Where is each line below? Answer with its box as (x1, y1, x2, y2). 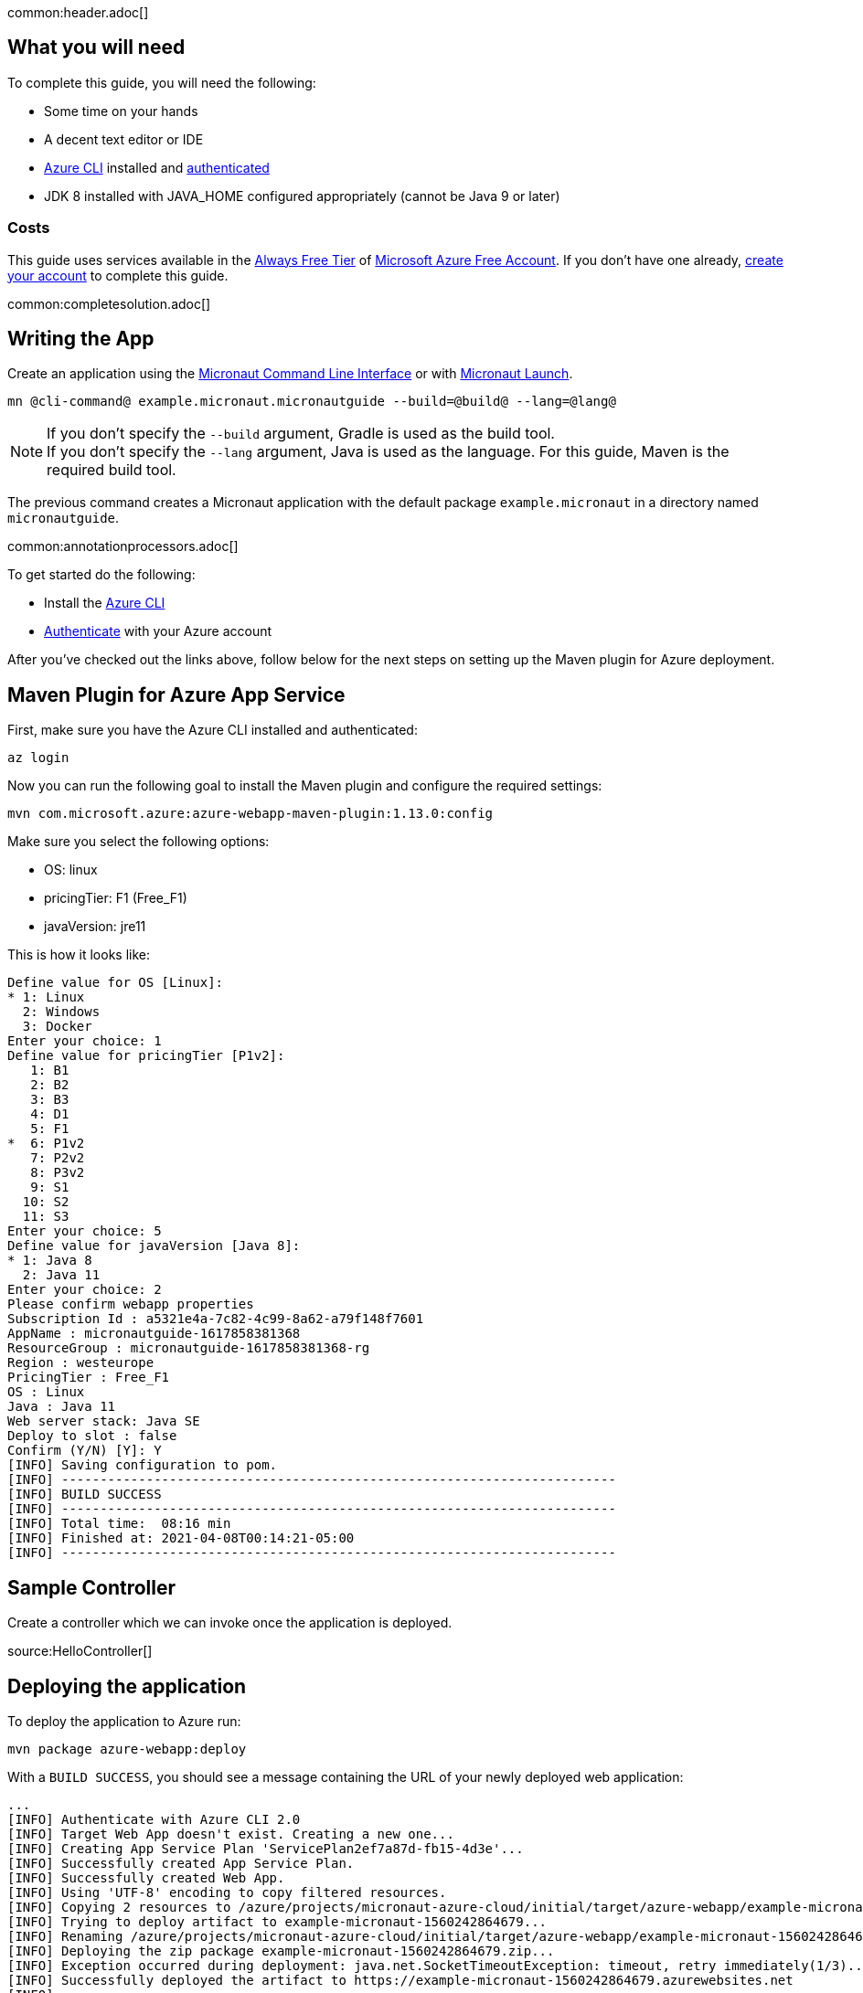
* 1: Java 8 (7, 1253, 92, 1268)
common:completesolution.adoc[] (7, 295, 211, 312)
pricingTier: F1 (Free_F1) (44, 890, 187, 906)
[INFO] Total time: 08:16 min (7, 1516, 231, 1532)
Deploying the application (7, 1674, 247, 1698)
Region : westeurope (7, 1355, 154, 1371)
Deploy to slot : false (7, 1428, 177, 1444)
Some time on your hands (44, 102, 198, 119)
